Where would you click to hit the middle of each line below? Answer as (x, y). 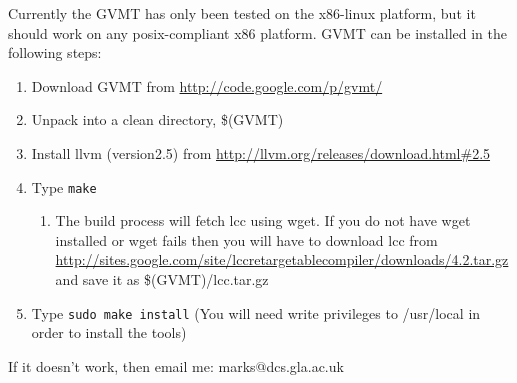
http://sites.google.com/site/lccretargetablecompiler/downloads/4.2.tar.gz (282, 259)
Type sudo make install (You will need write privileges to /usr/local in (256, 312)
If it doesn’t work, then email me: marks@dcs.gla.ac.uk (176, 365)
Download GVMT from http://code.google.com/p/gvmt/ (207, 85)
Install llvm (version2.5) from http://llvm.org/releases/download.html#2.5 (261, 152)
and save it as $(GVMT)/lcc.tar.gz (162, 279)
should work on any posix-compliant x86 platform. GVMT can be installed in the (257, 32)
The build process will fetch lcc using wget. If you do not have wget (263, 220)
